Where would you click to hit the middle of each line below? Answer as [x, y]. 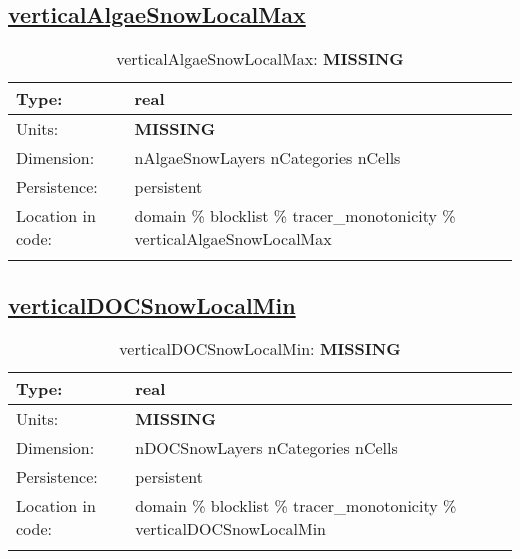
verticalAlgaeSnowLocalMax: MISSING [260, 59]
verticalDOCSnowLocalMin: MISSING [260, 349]
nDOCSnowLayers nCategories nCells [266, 448]
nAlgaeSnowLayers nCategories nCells [267, 158]
